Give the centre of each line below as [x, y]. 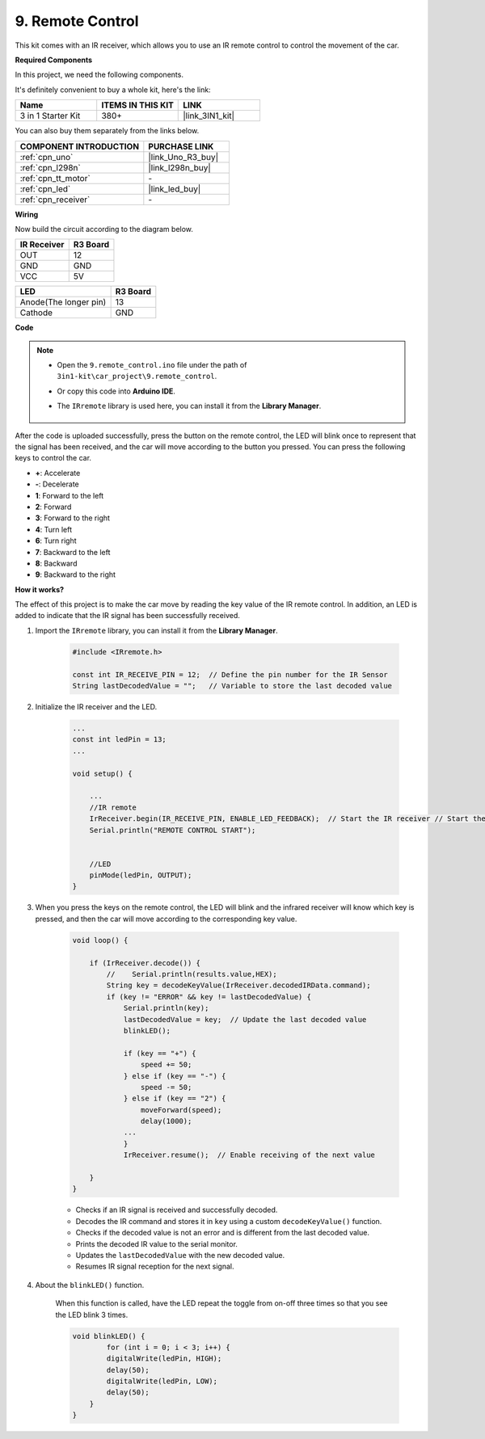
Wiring [27, 214]
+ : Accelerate [58, 473]
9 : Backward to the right [76, 574]
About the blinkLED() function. [90, 1285]
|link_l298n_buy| [180, 167]
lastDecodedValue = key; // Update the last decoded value [245, 1019]
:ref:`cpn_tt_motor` [55, 178]
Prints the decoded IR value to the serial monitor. [157, 1243]
